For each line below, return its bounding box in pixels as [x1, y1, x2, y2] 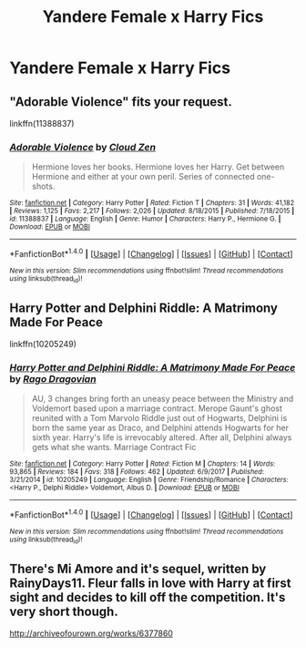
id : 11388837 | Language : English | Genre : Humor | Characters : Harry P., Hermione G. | [9, 214, 281, 224]
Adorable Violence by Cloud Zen [9, 140, 157, 153]
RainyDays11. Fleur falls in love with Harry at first [9, 575, 291, 591]
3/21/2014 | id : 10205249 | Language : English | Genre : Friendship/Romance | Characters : [9, 476, 289, 485]
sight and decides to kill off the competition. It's [9, 590, 286, 605]
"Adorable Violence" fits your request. [9, 94, 232, 109]
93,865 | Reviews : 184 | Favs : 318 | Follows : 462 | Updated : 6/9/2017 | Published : [9, 468, 264, 477]
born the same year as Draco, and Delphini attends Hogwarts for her [31, 422, 290, 434]
